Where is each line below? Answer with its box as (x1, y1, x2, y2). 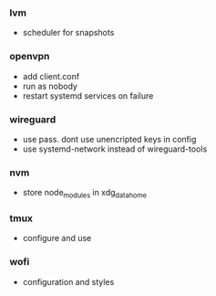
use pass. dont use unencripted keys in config (22, 133, 197, 144)
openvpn (9, 50, 50, 63)
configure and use (22, 233, 92, 244)
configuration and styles (22, 276, 115, 287)
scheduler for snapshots (22, 27, 115, 38)
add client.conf (22, 70, 80, 81)
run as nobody (22, 80, 77, 91)
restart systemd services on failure (22, 90, 154, 101)
